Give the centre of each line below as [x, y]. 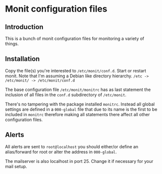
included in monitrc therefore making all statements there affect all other [77, 114]
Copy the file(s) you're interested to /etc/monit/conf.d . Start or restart [76, 70]
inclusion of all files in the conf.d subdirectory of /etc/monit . [66, 95]
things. [12, 44]
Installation [22, 59]
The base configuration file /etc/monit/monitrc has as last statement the [78, 89]
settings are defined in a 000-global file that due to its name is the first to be [81, 109]
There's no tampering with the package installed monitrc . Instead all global [80, 104]
